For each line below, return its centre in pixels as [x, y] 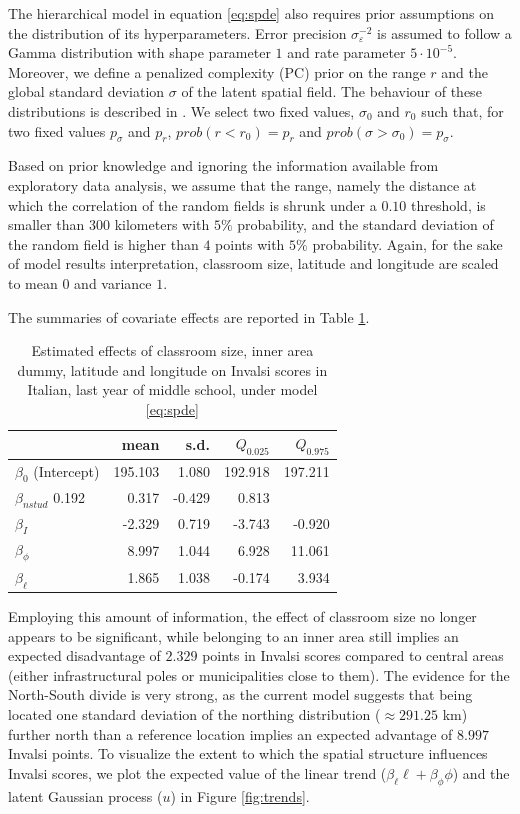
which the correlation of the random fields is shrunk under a [192, 204]
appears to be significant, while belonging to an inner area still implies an [233, 635]
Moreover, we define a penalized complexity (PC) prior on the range [217, 71]
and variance [113, 282]
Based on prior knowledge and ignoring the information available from [223, 165]
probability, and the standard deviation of [365, 224]
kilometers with [162, 224]
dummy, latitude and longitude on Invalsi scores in [172, 369]
